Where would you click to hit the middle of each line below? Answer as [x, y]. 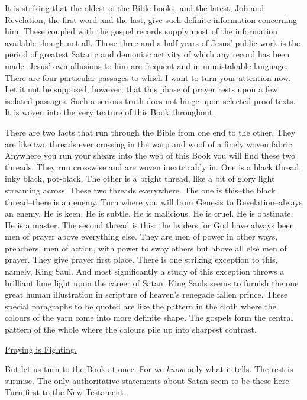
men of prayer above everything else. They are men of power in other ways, [141, 236]
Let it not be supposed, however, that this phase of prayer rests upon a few [141, 89]
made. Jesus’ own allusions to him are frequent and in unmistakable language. [146, 65]
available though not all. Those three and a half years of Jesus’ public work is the [153, 42]
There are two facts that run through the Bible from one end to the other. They [150, 132]
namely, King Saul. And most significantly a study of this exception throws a [145, 271]
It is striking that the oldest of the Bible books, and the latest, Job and [135, 8]
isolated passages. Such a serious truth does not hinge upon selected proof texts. [150, 100]
